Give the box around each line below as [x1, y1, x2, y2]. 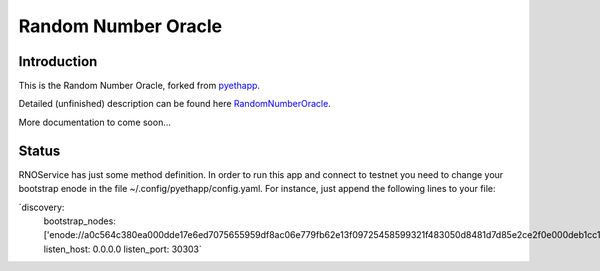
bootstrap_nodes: [43, 215, 117, 227]
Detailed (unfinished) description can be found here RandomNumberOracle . [18, 98, 332, 110]
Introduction [18, 53, 98, 70]
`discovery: [18, 201, 65, 213]
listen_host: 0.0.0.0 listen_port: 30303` [43, 243, 202, 255]
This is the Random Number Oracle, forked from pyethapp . [18, 80, 260, 92]
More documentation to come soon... [18, 116, 172, 128]
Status [18, 142, 61, 159]
